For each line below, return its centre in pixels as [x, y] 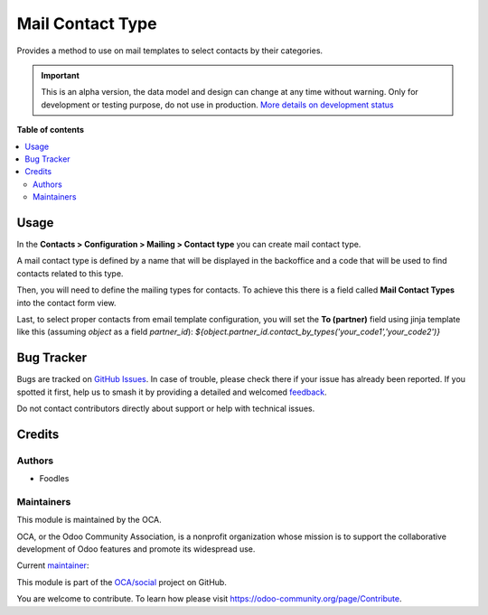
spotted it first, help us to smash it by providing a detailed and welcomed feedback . [172, 392]
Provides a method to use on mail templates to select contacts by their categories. [170, 51]
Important [61, 75]
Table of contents [51, 130]
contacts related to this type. [70, 273]
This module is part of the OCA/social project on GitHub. [122, 582]
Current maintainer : [53, 565]
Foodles [54, 479]
